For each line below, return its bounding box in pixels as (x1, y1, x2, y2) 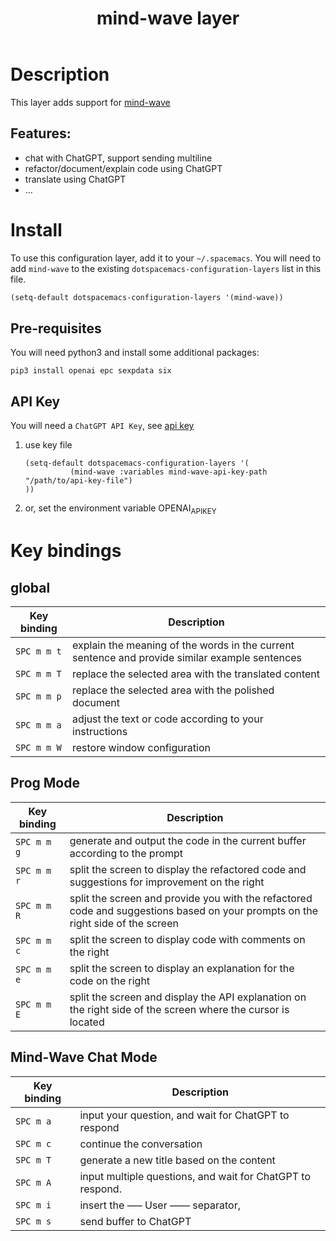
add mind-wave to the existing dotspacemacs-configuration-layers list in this (10, 262, 322, 274)
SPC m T (15, 1154, 52, 1166)
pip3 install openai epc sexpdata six (10, 366, 172, 376)
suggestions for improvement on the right (69, 875, 265, 889)
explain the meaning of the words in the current (72, 638, 295, 652)
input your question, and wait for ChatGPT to (79, 1108, 290, 1122)
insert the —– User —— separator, (79, 1198, 241, 1212)
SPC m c (15, 1138, 52, 1149)
